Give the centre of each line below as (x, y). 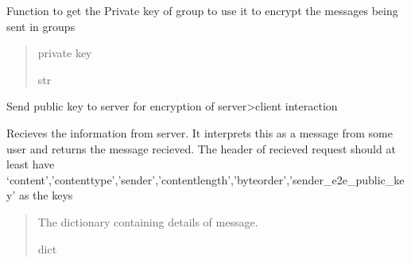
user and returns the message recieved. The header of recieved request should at (201, 148)
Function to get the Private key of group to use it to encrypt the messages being (202, 10)
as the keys (46, 195)
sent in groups (41, 26)
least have (31, 164)
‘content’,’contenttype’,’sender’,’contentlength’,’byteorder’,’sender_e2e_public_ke (205, 179)
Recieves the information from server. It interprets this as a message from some (200, 132)
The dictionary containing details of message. (148, 221)
